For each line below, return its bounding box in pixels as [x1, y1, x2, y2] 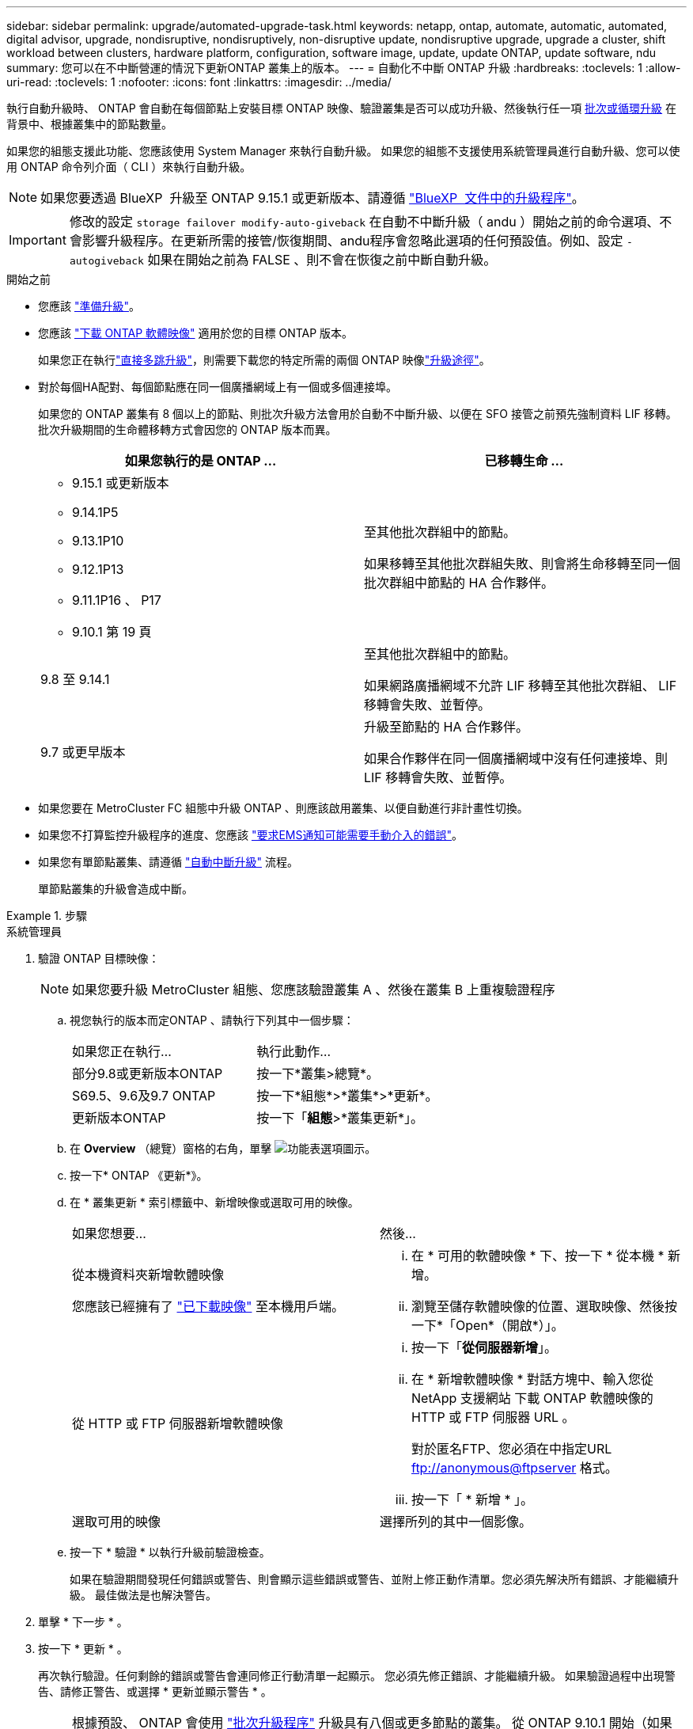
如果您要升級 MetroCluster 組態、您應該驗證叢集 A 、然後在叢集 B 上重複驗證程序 [72, 982, 555, 997]
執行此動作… [256, 1043, 331, 1059]
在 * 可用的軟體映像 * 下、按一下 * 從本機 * [411, 1248, 665, 1263]
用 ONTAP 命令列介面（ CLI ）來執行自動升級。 [6, 160, 252, 173]
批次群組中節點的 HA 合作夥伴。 [364, 575, 554, 591]
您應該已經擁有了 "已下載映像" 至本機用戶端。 [72, 1298, 344, 1314]
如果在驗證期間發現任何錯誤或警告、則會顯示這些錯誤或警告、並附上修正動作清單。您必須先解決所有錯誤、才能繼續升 [70, 1572, 679, 1586]
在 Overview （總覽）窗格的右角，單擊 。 [70, 1142, 377, 1155]
